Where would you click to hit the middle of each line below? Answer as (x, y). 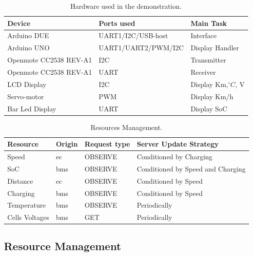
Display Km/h (212, 96)
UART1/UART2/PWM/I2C (141, 48)
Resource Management (63, 245)
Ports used (117, 23)
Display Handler (214, 48)
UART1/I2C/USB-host (133, 35)
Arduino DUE (28, 35)
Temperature (27, 205)
